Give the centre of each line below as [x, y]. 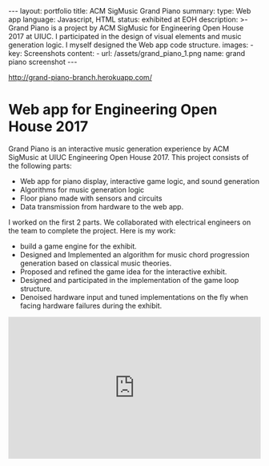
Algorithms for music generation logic [82, 189]
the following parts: [40, 165]
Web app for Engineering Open [113, 110]
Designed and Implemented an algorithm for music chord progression [134, 254]
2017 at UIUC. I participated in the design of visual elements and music [125, 36]
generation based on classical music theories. [96, 263]
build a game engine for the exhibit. [78, 246]
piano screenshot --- [43, 62]
